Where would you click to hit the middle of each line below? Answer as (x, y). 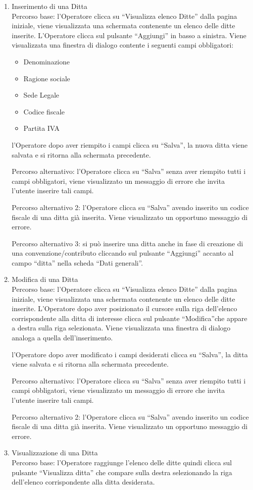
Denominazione (47, 61)
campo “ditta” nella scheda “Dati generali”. (77, 262)
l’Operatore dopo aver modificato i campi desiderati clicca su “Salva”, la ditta (130, 354)
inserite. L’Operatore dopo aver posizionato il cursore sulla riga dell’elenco (124, 308)
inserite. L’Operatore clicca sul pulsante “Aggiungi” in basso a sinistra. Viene (129, 35)
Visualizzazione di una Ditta (55, 453)
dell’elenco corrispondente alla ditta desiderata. (83, 482)
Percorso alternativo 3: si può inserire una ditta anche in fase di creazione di (127, 243)
